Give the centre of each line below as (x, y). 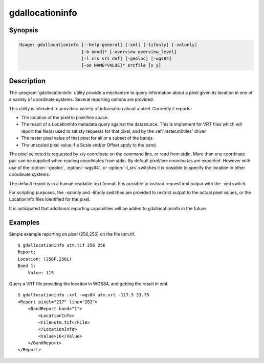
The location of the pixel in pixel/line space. (65, 117)
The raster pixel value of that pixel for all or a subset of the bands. (88, 138)
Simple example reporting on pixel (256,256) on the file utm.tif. (72, 234)
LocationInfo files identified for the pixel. (50, 199)
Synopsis (24, 30)
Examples (24, 222)
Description (27, 81)
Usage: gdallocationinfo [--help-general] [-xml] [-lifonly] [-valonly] (108, 45)
